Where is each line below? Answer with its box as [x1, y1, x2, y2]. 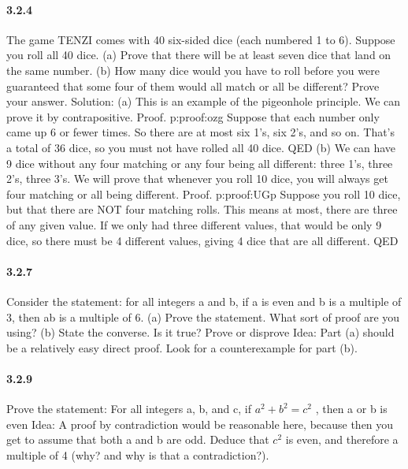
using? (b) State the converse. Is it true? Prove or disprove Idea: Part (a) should [6, 324, 395, 341]
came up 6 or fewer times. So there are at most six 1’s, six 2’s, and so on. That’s [6, 124, 395, 140]
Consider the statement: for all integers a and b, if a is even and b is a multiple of [6, 292, 402, 309]
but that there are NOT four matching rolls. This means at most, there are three [6, 201, 398, 218]
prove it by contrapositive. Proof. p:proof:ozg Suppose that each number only [6, 108, 380, 125]
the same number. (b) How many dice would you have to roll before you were [6, 61, 380, 78]
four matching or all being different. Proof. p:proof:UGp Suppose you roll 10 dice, [6, 185, 401, 202]
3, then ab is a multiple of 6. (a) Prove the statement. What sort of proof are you [6, 308, 400, 325]
